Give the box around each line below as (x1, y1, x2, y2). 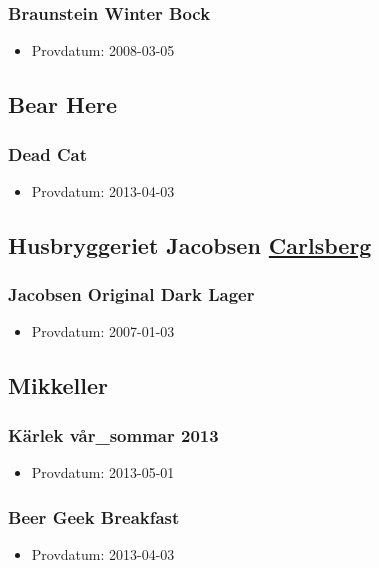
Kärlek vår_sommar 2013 (8, 422, 219, 447)
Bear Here (8, 89, 117, 120)
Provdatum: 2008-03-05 (31, 40, 175, 61)
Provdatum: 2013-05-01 (31, 462, 175, 482)
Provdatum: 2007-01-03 (31, 321, 175, 342)
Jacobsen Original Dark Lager (8, 282, 255, 307)
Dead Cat (8, 141, 87, 166)
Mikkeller (8, 370, 108, 401)
